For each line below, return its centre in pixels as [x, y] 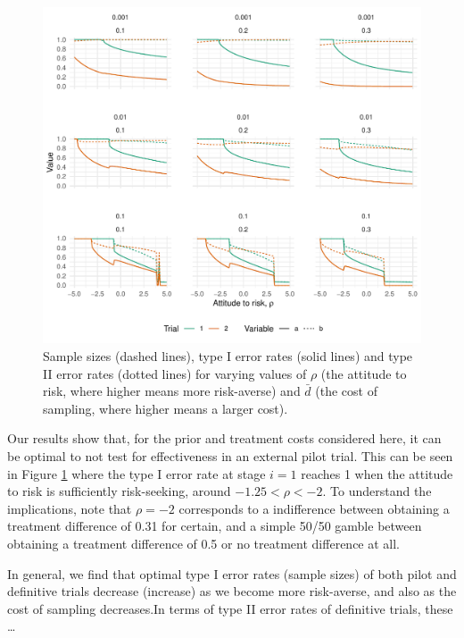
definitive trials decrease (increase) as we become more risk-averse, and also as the [232, 591]
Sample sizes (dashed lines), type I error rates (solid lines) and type [228, 355]
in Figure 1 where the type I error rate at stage [137, 473]
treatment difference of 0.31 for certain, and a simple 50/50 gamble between [215, 526]
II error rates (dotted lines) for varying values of [175, 373]
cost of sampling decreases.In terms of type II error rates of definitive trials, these [230, 608]
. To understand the [377, 491]
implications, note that [70, 508]
